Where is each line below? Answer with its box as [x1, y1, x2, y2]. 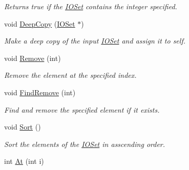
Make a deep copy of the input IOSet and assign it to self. [4, 35, 185, 46]
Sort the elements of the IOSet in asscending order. [4, 138, 165, 149]
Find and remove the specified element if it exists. [4, 104, 160, 115]
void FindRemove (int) [4, 87, 76, 97]
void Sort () [4, 121, 41, 132]
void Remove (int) [4, 52, 61, 63]
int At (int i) [4, 156, 44, 166]
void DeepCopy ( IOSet [4, 18, 75, 29]
